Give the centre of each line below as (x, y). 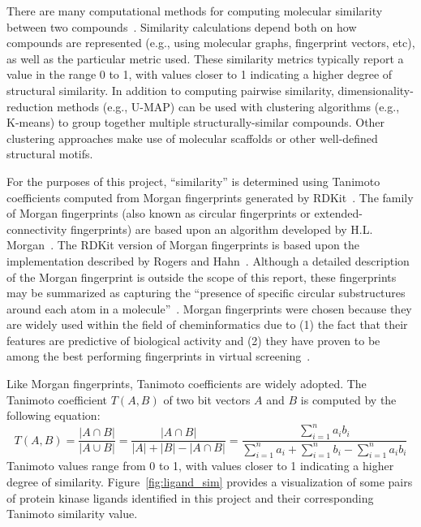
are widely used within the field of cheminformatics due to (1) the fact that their (207, 324)
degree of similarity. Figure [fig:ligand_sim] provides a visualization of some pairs (210, 481)
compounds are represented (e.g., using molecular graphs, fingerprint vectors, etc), (211, 43)
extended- (338, 213)
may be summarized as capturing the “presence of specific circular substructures (206, 293)
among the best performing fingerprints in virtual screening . (159, 356)
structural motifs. (50, 154)
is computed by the (348, 399)
